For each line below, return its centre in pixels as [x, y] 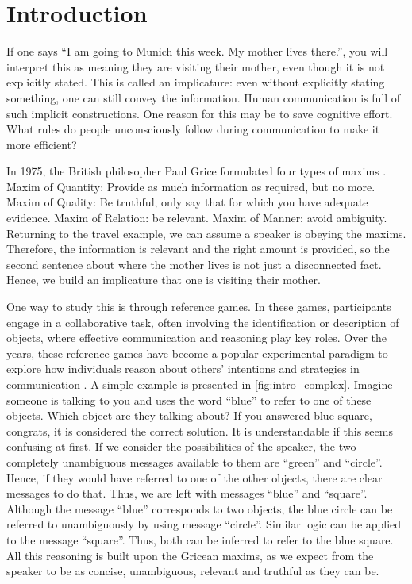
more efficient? [42, 144]
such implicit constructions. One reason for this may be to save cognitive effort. [200, 113]
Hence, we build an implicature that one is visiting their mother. [164, 280]
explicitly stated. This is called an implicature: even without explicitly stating [196, 82]
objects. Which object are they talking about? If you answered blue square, [189, 415]
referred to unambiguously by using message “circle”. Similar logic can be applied [204, 524]
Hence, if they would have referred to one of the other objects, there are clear [194, 477]
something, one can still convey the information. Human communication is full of [204, 97]
